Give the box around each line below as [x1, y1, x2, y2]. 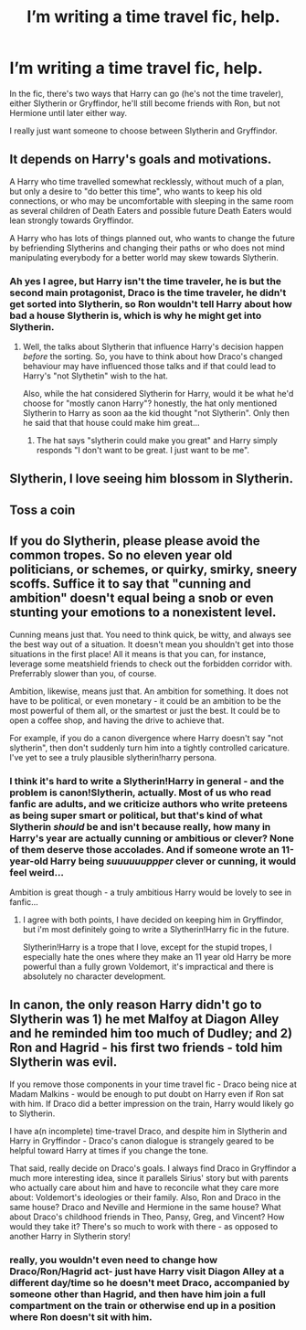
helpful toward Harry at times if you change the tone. [9, 1144, 208, 1155]
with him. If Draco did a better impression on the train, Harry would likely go [9, 1098, 294, 1109]
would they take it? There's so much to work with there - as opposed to [9, 1220, 279, 1231]
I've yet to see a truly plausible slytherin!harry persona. [9, 751, 217, 762]
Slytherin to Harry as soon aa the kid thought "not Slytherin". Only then [22, 408, 290, 419]
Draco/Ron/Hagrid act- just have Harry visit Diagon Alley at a [9, 1264, 285, 1277]
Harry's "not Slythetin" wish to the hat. [22, 370, 169, 381]
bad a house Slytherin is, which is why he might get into [9, 309, 262, 322]
